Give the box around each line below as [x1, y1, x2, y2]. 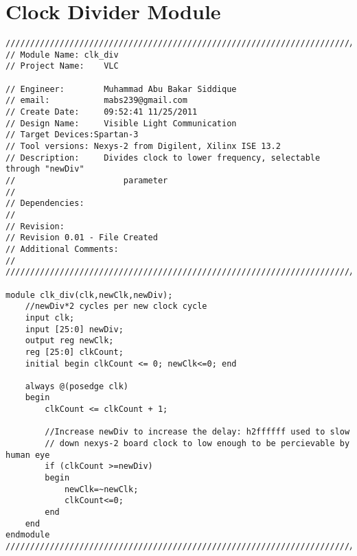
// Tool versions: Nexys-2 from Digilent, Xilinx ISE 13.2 [5, 141, 281, 152]
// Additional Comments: [5, 244, 119, 254]
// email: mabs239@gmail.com [5, 95, 187, 106]
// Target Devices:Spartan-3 [5, 130, 139, 140]
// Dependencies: [5, 198, 84, 209]
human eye [5, 450, 50, 460]
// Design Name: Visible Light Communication [5, 118, 237, 128]
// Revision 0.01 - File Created [5, 233, 158, 243]
